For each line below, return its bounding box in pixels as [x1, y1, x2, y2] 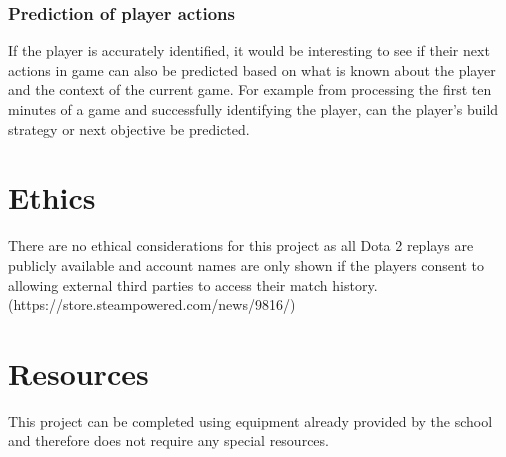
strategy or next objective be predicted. [8, 118, 250, 139]
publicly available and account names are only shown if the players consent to [8, 254, 484, 275]
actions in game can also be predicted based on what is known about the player [8, 59, 496, 80]
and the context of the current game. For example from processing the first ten [8, 79, 492, 100]
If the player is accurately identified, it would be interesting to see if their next [8, 40, 490, 61]
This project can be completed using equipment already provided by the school [8, 410, 493, 431]
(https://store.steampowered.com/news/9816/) [8, 294, 296, 315]
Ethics [8, 177, 96, 218]
